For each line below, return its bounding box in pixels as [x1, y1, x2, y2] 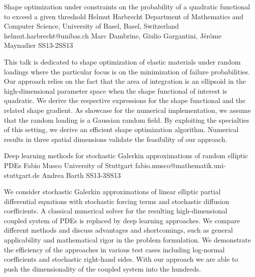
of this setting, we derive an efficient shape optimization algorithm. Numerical [4, 124, 239, 135]
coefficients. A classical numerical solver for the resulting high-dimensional [4, 206, 227, 216]
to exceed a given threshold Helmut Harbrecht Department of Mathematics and [4, 11, 244, 21]
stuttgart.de [4, 170, 40, 180]
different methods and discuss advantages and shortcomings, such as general [4, 225, 233, 235]
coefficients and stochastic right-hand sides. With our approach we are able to [4, 254, 238, 264]
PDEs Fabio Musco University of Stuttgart [4, 160, 133, 170]
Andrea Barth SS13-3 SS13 [42, 170, 121, 180]
